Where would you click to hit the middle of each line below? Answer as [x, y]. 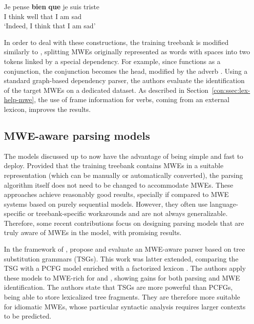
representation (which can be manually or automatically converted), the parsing [124, 175]
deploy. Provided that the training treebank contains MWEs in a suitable [114, 165]
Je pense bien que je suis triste [52, 6]
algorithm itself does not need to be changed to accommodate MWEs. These [119, 184]
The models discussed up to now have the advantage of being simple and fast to [124, 156]
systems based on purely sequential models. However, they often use [106, 204]
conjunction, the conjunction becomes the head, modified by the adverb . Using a [126, 71]
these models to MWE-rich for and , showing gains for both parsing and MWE [122, 277]
